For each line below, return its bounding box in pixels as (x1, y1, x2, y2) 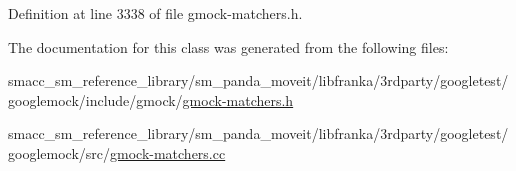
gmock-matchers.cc (110, 142, 226, 163)
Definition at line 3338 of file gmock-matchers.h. (8, 3, 303, 23)
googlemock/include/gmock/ (8, 89, 183, 110)
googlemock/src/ (8, 142, 110, 163)
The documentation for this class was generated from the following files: (8, 36, 449, 57)
